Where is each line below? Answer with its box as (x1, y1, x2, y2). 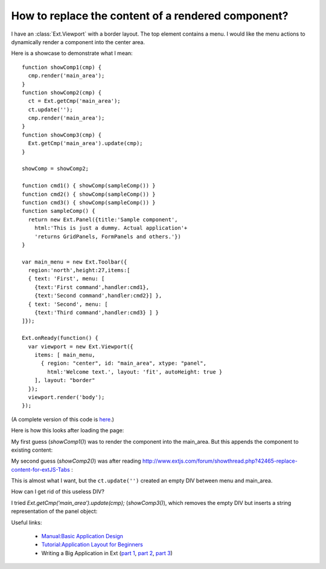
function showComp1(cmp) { (22, 63, 102, 71)
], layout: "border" (34, 377, 95, 384)
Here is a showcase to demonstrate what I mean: (11, 50, 133, 57)
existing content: (11, 446, 53, 454)
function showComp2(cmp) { (22, 89, 102, 96)
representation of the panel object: (11, 508, 98, 515)
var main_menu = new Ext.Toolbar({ (22, 258, 127, 265)
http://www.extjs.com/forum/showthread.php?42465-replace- (142, 457, 298, 465)
